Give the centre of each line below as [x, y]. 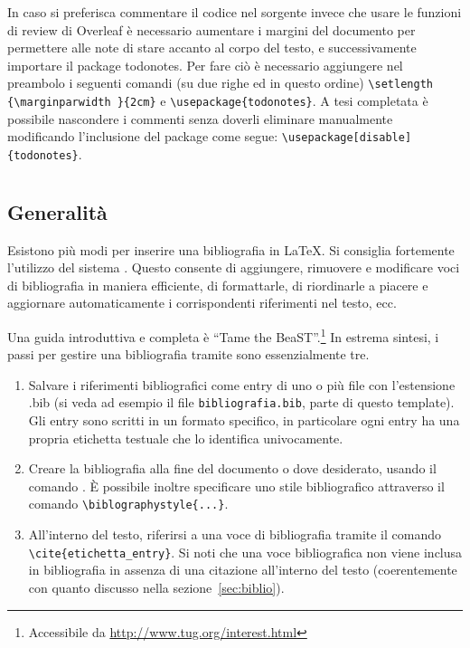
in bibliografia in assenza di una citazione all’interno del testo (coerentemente [243, 570]
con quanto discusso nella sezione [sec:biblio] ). [156, 587]
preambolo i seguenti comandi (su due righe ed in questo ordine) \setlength [220, 83]
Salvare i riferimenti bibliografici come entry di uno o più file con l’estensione [242, 384]
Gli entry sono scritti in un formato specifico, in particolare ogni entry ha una [244, 420]
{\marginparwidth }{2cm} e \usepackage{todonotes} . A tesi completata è [218, 101]
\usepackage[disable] [347, 138]
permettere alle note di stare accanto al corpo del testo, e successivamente [212, 48]
